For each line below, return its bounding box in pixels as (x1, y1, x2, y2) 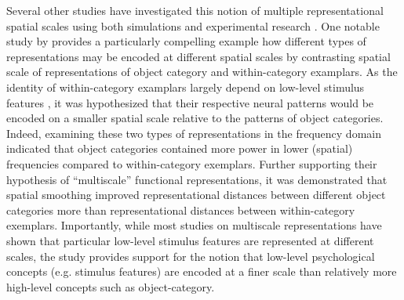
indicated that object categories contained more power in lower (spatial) (6, 140, 353, 157)
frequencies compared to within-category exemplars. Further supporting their (6, 155, 377, 172)
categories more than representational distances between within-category (6, 201, 355, 218)
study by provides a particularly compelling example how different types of (6, 33, 366, 49)
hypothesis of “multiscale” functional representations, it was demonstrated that (6, 171, 388, 187)
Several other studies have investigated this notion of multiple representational (6, 2, 384, 18)
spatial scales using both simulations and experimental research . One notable (6, 17, 380, 34)
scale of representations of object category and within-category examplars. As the (6, 63, 398, 80)
